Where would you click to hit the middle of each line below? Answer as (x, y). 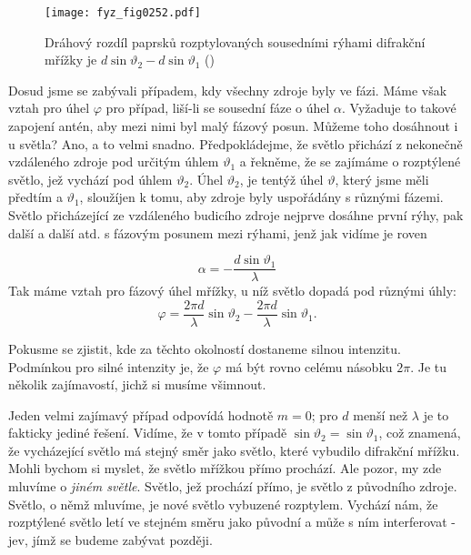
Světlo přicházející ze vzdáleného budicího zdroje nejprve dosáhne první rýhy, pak (236, 215)
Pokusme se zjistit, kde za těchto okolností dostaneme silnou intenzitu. (205, 348)
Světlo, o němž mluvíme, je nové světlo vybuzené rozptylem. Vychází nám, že (223, 504)
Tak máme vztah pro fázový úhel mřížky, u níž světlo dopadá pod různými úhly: (232, 291)
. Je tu (429, 366)
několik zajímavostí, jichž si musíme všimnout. (137, 384)
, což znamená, (420, 433)
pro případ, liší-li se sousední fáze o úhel (218, 108)
